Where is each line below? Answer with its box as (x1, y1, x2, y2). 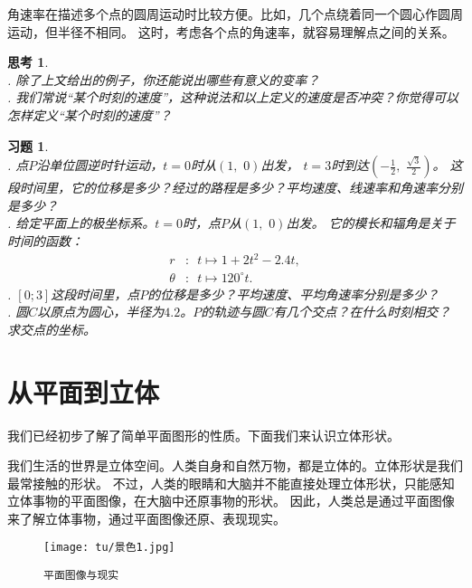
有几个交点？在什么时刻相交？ (273, 302, 451, 321)
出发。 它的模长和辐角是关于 (286, 213, 456, 232)
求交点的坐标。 (7, 319, 96, 338)
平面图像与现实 (43, 569, 119, 583)
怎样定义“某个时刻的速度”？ (7, 105, 172, 124)
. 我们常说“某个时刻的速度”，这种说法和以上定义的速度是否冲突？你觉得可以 (7, 88, 459, 107)
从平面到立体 (7, 373, 160, 410)
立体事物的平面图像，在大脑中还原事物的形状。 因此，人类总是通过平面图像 (7, 491, 455, 510)
